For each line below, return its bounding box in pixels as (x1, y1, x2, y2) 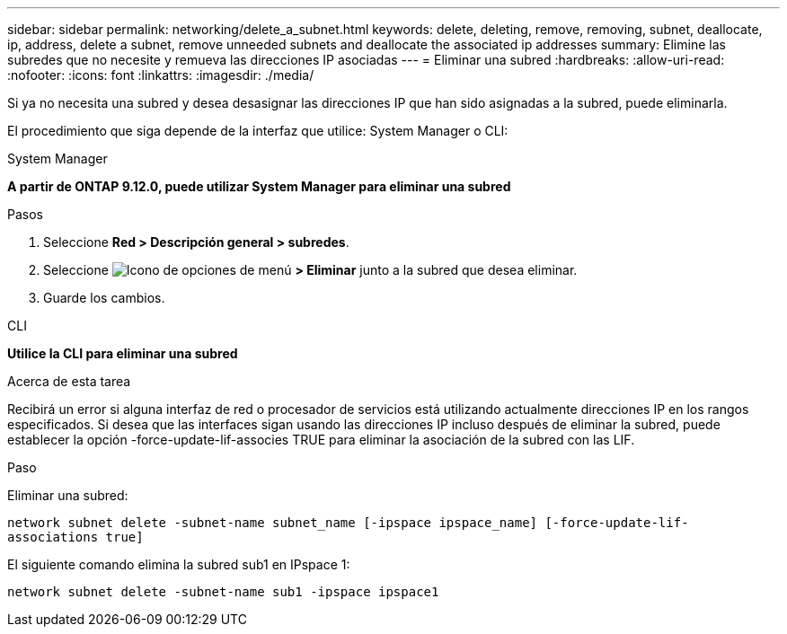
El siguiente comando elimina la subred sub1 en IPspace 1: (7, 557, 350, 572)
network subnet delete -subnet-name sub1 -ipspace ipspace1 (7, 585, 439, 599)
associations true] (7, 530, 144, 544)
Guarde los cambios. (43, 290, 165, 305)
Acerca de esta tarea (7, 374, 131, 389)
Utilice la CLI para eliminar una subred (7, 346, 238, 361)
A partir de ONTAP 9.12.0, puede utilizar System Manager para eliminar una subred (7, 179, 511, 194)
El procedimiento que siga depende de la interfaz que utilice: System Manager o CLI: (7, 123, 508, 138)
